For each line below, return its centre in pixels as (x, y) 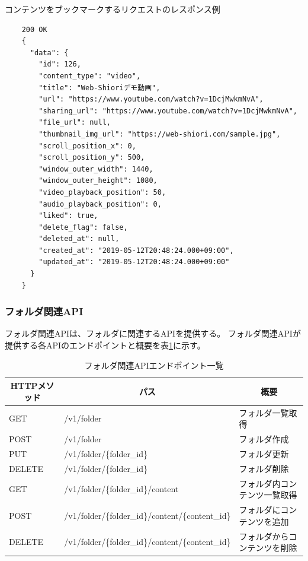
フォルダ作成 (264, 439)
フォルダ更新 (264, 453)
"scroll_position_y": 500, (92, 158)
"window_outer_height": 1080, (98, 181)
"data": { (49, 53)
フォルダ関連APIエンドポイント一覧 (154, 365)
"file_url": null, (75, 123)
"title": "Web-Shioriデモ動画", (100, 88)
